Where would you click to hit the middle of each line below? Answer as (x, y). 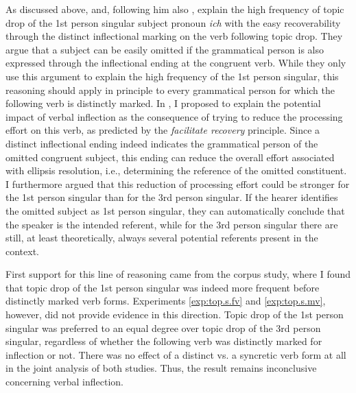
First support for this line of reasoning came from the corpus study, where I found (178, 274)
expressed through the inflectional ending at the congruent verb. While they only (176, 63)
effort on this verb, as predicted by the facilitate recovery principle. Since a (163, 130)
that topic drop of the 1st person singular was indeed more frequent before (163, 287)
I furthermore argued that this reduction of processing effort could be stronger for (178, 183)
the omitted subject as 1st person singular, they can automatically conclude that (175, 210)
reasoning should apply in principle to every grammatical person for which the (170, 90)
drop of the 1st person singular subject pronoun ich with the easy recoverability (173, 22)
